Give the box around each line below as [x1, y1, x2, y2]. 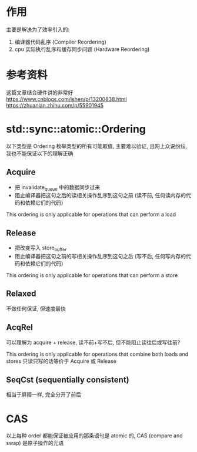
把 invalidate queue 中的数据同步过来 [14, 183, 101, 192]
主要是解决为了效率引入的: [6, 26, 70, 33]
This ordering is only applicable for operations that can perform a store [6, 272, 178, 279]
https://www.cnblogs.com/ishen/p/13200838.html [6, 95, 128, 103]
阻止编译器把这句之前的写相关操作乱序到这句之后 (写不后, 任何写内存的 [14, 253, 186, 260]
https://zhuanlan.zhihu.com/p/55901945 [6, 102, 104, 109]
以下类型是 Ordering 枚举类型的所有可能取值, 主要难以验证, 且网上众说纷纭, [6, 142, 187, 150]
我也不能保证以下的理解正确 [6, 150, 74, 157]
